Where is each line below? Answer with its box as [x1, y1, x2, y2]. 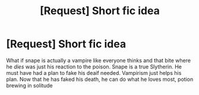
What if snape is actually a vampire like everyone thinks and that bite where [6, 57, 191, 64]
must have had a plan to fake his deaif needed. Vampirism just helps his [6, 69, 182, 76]
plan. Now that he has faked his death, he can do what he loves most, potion [6, 76, 194, 83]
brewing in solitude [6, 81, 53, 89]
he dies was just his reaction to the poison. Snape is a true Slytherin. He [6, 63, 182, 70]
